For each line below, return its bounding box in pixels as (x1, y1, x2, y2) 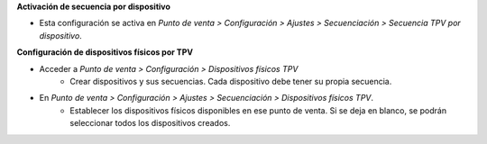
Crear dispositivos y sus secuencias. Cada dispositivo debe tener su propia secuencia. (69, 76, 392, 86)
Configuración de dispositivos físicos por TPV (16, 47, 194, 58)
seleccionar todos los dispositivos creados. (69, 118, 231, 129)
